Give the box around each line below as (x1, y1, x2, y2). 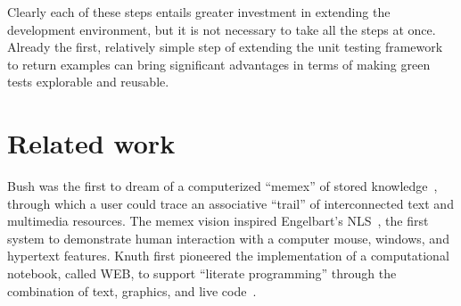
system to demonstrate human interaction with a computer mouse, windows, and (7, 228, 449, 247)
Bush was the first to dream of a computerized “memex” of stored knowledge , (7, 177, 438, 195)
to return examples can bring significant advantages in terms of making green (7, 54, 431, 73)
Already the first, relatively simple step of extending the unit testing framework (7, 37, 443, 56)
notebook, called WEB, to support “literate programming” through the (7, 264, 397, 283)
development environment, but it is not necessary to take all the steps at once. (7, 20, 436, 38)
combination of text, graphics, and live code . (7, 281, 257, 300)
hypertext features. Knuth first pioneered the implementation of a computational (7, 246, 449, 265)
